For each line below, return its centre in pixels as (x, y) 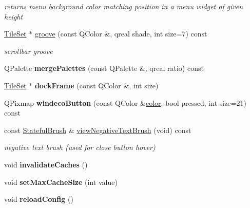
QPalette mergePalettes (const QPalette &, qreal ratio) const (104, 68)
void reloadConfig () (39, 199)
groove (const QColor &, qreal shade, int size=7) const (121, 34)
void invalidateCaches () (46, 164)
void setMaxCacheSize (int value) (61, 182)
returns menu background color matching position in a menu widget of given (124, 6)
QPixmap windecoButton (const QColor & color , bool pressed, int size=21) (125, 102)
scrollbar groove (28, 51)
